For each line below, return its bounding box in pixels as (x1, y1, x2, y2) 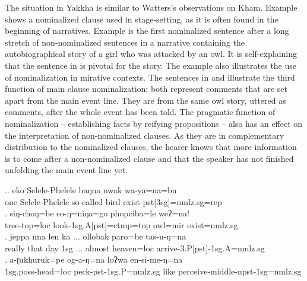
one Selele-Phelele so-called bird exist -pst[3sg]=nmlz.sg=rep (5, 195, 222, 207)
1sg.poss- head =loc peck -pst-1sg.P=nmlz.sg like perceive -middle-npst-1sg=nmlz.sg (5, 265, 302, 277)
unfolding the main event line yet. (5, 164, 128, 176)
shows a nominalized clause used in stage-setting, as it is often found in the (5, 12, 278, 25)
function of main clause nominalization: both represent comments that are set (5, 82, 288, 95)
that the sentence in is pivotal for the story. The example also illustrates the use (5, 59, 297, 71)
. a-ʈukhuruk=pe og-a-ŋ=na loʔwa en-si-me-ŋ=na (5, 253, 183, 266)
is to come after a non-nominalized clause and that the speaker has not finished (5, 152, 294, 164)
